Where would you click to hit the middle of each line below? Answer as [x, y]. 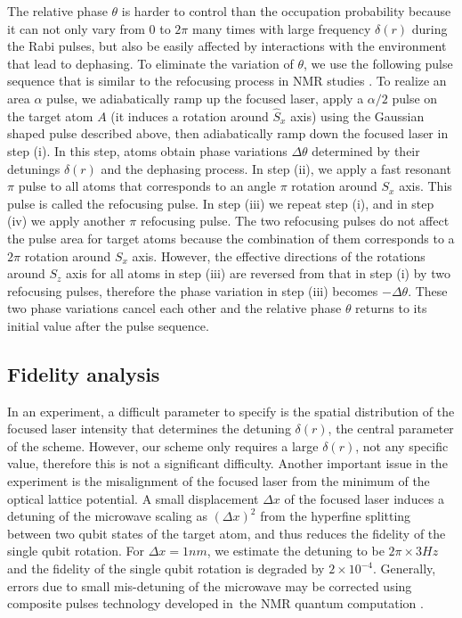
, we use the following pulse [378, 63]
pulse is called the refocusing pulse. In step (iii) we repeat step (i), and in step [221, 203]
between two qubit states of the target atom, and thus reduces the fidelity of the [227, 533]
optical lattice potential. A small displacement [133, 498]
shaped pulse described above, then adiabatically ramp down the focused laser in [228, 133]
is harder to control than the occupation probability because [286, 11]
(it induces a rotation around [190, 115]
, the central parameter [391, 428]
